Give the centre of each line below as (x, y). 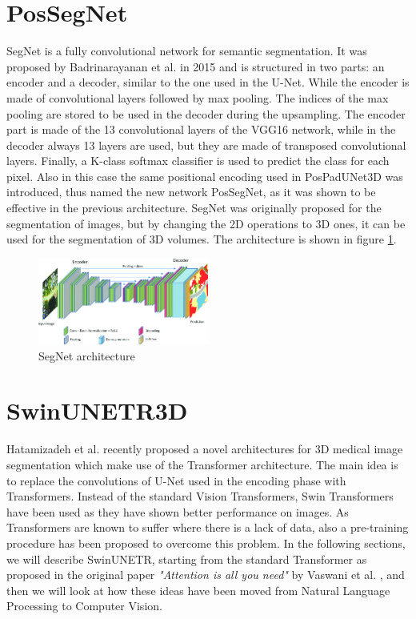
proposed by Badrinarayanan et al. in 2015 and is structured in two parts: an (196, 66)
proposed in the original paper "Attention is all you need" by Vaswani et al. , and (206, 575)
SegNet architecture (87, 355)
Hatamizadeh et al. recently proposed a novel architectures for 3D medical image (205, 449)
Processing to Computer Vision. (84, 606)
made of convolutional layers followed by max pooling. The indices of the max (198, 97)
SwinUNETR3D (97, 410)
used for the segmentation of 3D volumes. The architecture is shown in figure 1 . (202, 239)
